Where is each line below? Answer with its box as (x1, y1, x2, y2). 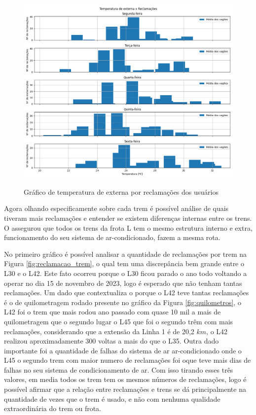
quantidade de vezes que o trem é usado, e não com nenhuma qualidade (4, 393, 220, 404)
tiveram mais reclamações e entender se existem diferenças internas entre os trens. (4, 212, 252, 223)
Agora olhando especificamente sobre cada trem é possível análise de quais (4, 203, 229, 213)
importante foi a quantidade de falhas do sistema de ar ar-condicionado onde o (4, 345, 242, 355)
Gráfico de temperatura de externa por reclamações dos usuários (24, 186, 219, 197)
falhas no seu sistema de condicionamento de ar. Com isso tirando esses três (4, 364, 233, 375)
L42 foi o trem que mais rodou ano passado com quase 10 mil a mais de (4, 307, 221, 317)
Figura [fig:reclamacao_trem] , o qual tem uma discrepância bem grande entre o (4, 258, 244, 269)
